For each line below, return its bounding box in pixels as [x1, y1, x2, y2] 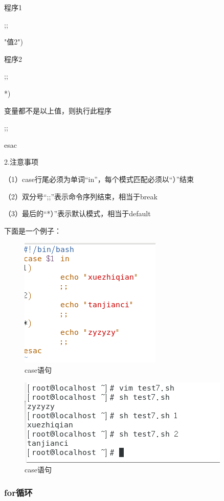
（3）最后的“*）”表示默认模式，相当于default [4, 208, 151, 219]
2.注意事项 [4, 156, 38, 167]
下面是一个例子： [4, 225, 61, 236]
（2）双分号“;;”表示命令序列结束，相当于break [4, 191, 158, 201]
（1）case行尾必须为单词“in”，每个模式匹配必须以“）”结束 [4, 173, 194, 184]
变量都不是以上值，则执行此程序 [4, 105, 111, 116]
